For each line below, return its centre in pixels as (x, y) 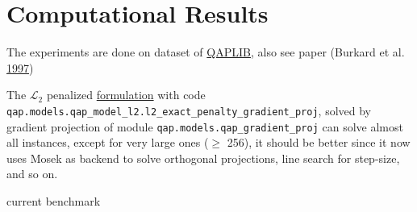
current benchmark (54, 201)
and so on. (32, 174)
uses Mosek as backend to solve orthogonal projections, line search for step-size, (203, 158)
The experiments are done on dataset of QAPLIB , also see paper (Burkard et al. (206, 52)
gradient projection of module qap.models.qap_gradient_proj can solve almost (205, 126)
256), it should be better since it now (319, 142)
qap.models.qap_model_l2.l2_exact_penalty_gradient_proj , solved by (189, 110)
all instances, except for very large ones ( (108, 142)
